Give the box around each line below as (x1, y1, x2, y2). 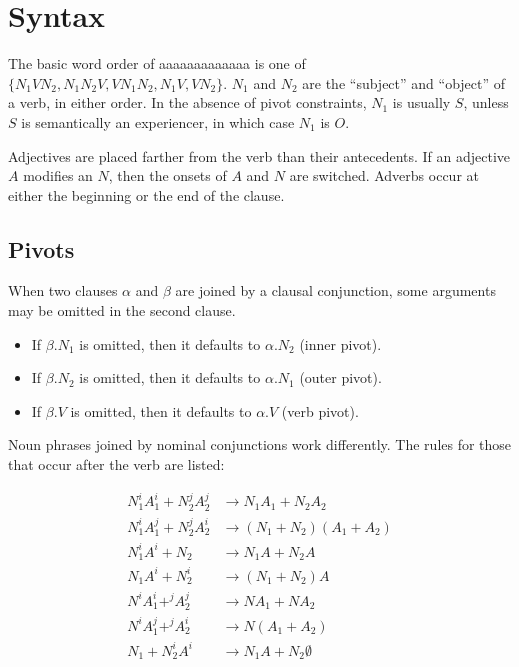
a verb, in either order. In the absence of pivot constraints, (8, 92, 367, 113)
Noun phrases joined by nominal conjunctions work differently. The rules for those (8, 434, 512, 455)
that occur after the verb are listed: (8, 454, 225, 475)
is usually (392, 92, 451, 113)
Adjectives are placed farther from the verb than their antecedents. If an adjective (8, 145, 511, 166)
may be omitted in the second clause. (8, 300, 236, 321)
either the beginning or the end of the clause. (8, 184, 285, 205)
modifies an (23, 165, 93, 186)
